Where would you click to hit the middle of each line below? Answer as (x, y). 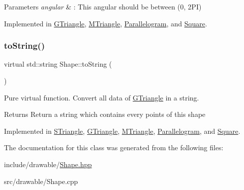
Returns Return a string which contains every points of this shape (105, 114)
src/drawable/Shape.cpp (41, 181)
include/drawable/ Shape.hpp (48, 164)
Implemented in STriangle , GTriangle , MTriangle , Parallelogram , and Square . (122, 131)
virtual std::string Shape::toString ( (58, 64)
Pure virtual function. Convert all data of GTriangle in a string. (102, 97)
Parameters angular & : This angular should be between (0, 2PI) (103, 6)
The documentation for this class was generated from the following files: (114, 147)
